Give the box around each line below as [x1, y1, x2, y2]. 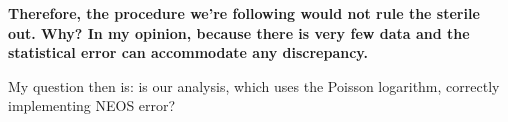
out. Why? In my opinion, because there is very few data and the [8, 22, 470, 43]
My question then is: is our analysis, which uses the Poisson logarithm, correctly [8, 75, 500, 96]
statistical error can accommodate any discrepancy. [8, 42, 368, 63]
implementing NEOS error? [8, 95, 176, 116]
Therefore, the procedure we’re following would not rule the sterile [8, 3, 480, 23]
